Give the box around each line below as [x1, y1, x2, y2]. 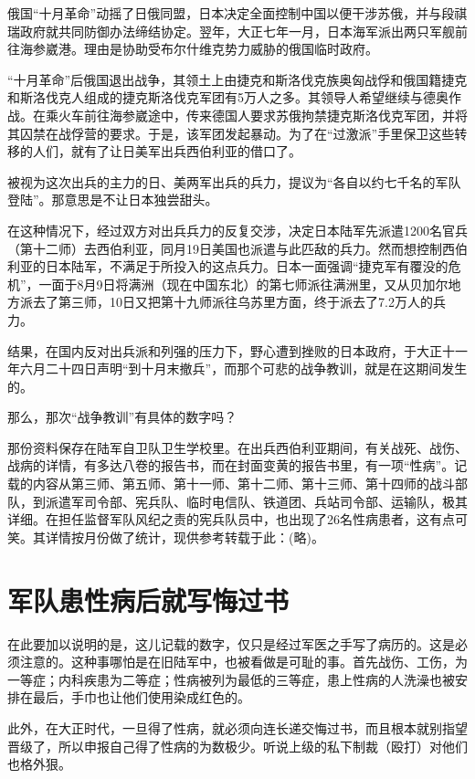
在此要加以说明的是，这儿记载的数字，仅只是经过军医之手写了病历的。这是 [7, 634, 455, 653]
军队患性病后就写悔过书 [7, 581, 290, 618]
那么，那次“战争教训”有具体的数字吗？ [7, 407, 237, 426]
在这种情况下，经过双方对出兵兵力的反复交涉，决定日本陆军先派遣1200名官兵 [7, 220, 468, 239]
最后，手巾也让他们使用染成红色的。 [32, 688, 250, 707]
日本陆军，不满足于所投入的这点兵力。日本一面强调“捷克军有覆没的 [45, 257, 449, 276]
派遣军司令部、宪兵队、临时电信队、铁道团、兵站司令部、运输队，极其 [45, 491, 468, 511]
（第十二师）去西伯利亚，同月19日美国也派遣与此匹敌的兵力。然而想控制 [7, 238, 442, 258]
